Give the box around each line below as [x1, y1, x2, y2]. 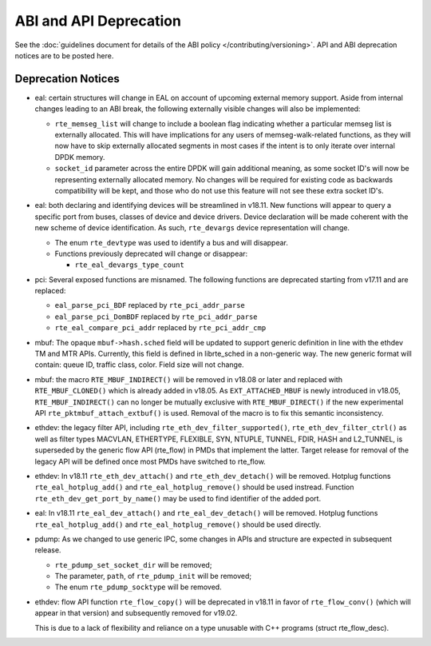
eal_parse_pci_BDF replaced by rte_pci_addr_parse [54, 301, 245, 310]
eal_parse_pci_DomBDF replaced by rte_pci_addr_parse [54, 312, 259, 321]
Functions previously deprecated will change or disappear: [54, 249, 248, 258]
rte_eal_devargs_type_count [74, 261, 185, 269]
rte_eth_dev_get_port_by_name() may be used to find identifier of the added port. [34, 493, 322, 503]
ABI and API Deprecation [14, 12, 181, 30]
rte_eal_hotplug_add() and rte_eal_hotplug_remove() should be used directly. [34, 520, 322, 529]
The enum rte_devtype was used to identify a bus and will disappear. [54, 237, 289, 247]
